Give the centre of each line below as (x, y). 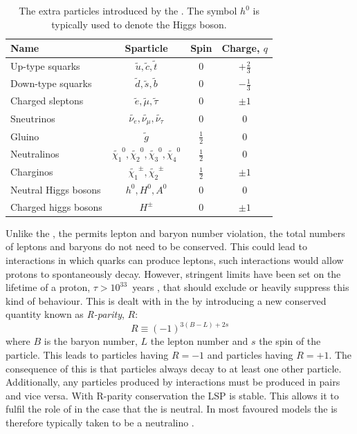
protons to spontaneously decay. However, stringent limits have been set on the (173, 273)
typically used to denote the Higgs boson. (139, 24)
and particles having (250, 355)
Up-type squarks (45, 66)
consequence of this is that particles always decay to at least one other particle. (174, 368)
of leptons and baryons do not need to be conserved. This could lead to (156, 246)
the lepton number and (199, 341)
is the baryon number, (91, 341)
